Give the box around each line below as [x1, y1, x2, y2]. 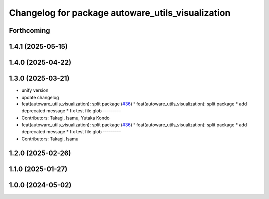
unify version [21, 87, 49, 93]
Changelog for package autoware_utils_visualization [9, 7, 231, 18]
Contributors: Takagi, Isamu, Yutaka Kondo [21, 115, 110, 121]
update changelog [21, 94, 59, 100]
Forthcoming [9, 26, 50, 35]
